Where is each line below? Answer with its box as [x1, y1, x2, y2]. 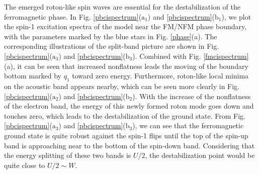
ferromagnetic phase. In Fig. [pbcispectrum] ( [4, 11, 142, 22]
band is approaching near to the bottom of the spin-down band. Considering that [4, 140, 255, 150]
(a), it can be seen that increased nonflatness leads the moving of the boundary [4, 60, 248, 71]
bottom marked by [4, 70, 61, 81]
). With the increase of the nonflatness [132, 91, 251, 101]
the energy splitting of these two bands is [4, 150, 131, 160]
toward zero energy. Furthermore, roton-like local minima [72, 70, 249, 81]
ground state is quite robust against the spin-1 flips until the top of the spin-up [4, 130, 248, 140]
